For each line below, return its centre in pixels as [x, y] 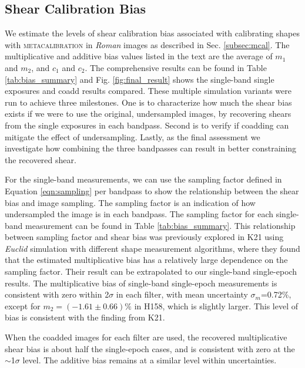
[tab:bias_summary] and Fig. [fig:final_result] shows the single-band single [140, 79]
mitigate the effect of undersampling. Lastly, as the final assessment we [133, 136]
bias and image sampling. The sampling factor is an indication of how [130, 202]
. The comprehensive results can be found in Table [176, 67]
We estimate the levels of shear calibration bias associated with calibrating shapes [152, 33]
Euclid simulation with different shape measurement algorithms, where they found [152, 248]
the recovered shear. [41, 159]
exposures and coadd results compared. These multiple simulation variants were [148, 91]
